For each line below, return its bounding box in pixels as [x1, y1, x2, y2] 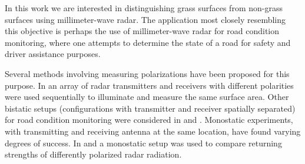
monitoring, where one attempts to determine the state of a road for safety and [5, 36, 291, 48]
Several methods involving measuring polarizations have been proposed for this [5, 67, 290, 79]
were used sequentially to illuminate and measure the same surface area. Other [5, 91, 289, 103]
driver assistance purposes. [5, 48, 101, 60]
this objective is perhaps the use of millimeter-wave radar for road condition [5, 25, 280, 37]
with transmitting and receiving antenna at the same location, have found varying [5, 125, 301, 137]
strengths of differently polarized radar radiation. [5, 148, 182, 160]
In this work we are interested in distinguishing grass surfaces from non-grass [5, 2, 283, 14]
